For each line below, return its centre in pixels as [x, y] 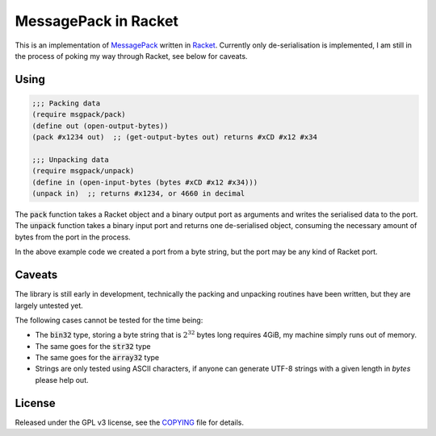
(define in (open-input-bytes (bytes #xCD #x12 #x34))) [145, 182]
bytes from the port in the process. [73, 237]
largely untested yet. [49, 305]
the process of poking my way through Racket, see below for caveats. [131, 56]
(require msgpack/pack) [79, 114]
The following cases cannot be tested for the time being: [109, 320]
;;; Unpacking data [70, 160]
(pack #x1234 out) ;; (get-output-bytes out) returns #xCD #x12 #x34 [175, 137]
